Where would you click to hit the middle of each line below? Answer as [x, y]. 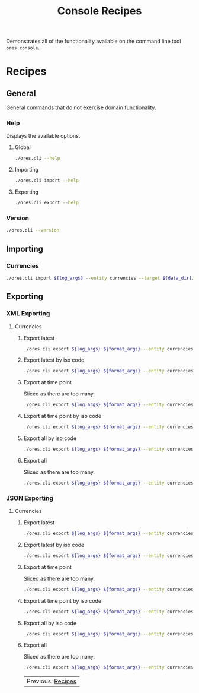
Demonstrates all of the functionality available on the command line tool [94, 41]
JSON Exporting [30, 498]
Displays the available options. [43, 136]
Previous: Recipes [52, 681]
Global [23, 147]
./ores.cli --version [33, 230]
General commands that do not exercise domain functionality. [81, 107]
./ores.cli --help [37, 159]
